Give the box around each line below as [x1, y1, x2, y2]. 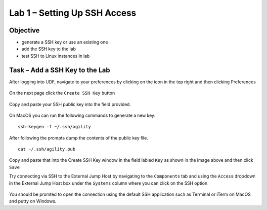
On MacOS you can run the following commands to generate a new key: [9, 112, 156, 118]
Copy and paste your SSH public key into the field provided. [9, 101, 131, 107]
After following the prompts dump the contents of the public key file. [9, 135, 148, 140]
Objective [9, 26, 40, 35]
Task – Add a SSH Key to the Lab [9, 66, 110, 74]
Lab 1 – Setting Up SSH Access [9, 7, 136, 18]
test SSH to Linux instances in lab [21, 53, 90, 59]
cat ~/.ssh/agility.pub [18, 146, 76, 152]
